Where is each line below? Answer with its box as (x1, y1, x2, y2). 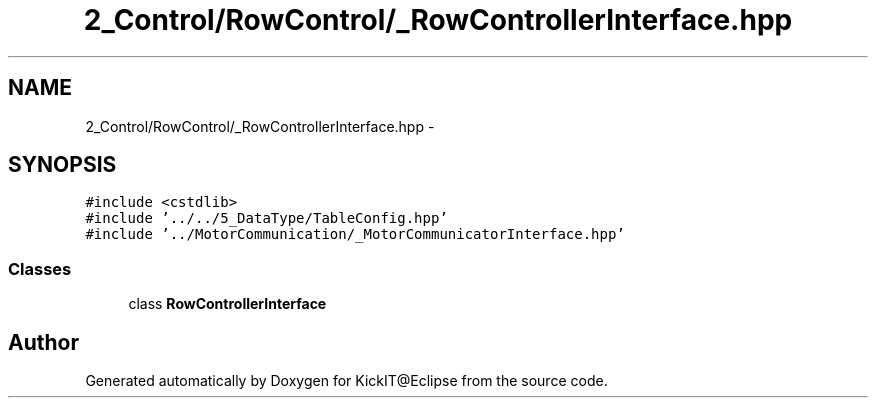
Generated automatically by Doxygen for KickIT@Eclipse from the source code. (85, 372, 608, 390)
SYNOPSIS (8, 152, 117, 178)
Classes (8, 258, 72, 279)
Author (8, 329, 79, 355)
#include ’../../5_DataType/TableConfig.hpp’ (85, 210, 448, 227)
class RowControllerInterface (128, 295, 327, 313)
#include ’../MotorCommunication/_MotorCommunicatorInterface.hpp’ (85, 226, 625, 243)
